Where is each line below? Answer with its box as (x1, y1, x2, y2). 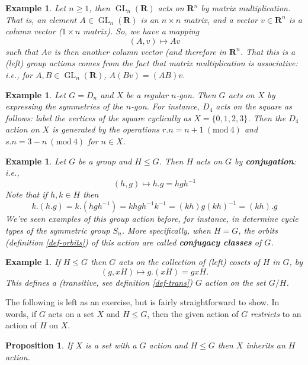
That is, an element (5, 13, 77, 25)
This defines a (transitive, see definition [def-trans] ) (5, 276, 192, 288)
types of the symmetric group (5, 224, 110, 236)
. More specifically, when (121, 224, 211, 236)
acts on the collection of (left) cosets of (118, 256, 260, 268)
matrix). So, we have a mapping (83, 25, 200, 37)
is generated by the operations (52, 123, 159, 135)
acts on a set (48, 307, 94, 319)
